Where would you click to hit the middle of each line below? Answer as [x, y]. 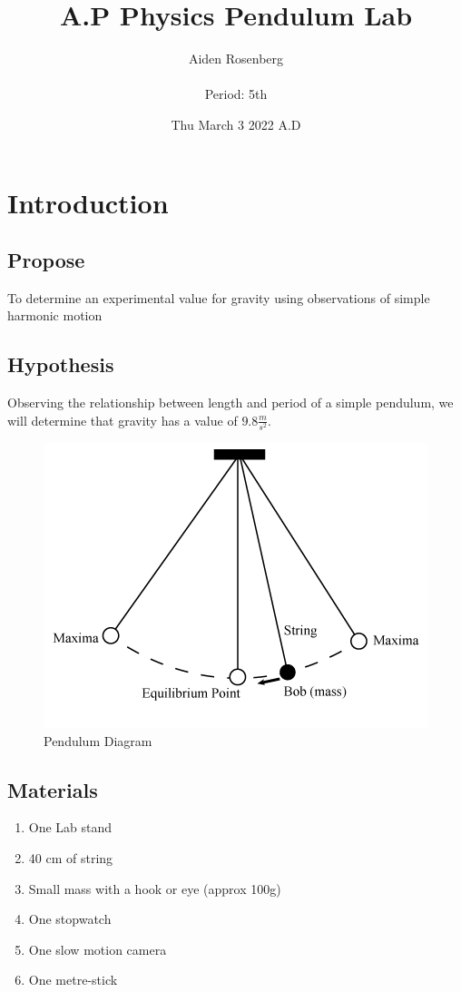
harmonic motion [55, 315]
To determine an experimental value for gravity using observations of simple [219, 297]
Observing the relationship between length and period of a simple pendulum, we [230, 403]
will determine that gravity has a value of [123, 420]
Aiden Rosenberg [236, 59]
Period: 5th [236, 94]
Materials [53, 789]
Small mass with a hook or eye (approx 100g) [155, 888]
